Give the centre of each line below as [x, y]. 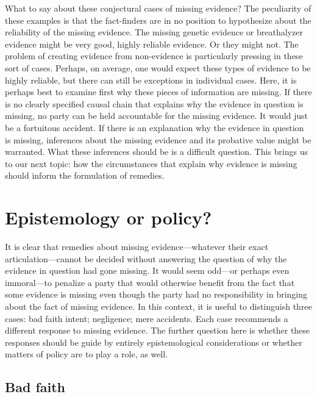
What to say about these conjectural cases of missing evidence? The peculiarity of [158, 8]
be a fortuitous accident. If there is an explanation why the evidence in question [155, 127]
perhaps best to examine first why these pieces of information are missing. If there [158, 92]
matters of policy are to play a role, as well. [87, 354]
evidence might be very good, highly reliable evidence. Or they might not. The [152, 44]
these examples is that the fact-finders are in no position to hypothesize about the [158, 20]
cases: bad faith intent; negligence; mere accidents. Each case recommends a [147, 318]
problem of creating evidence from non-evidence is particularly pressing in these [154, 56]
